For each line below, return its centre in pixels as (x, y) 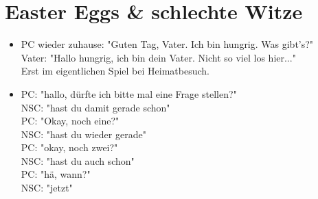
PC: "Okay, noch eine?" (70, 121)
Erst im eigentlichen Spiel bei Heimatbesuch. (115, 71)
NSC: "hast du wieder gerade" (83, 134)
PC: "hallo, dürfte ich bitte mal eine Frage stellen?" (129, 93)
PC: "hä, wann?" (56, 174)
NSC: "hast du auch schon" (78, 160)
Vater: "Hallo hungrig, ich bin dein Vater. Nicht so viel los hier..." (158, 57)
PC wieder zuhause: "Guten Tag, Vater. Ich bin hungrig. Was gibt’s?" (167, 44)
